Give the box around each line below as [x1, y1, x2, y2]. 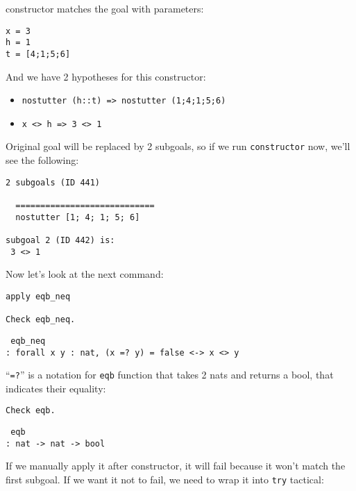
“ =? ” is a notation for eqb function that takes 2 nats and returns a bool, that [6, 367, 334, 382]
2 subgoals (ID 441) [6, 177, 101, 188]
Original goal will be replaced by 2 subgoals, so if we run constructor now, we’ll [6, 139, 350, 153]
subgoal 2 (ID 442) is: [6, 235, 115, 245]
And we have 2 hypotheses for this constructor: [6, 69, 206, 83]
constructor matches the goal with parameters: [6, 1, 204, 15]
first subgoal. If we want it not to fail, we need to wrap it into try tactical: [6, 472, 324, 486]
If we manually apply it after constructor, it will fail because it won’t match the [6, 458, 346, 473]
